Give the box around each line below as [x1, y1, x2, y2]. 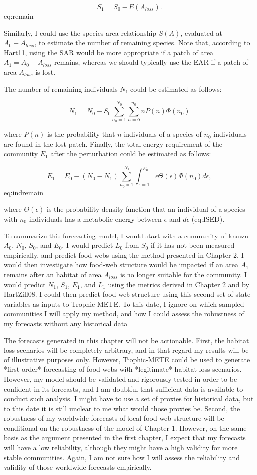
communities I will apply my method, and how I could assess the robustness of [4, 308, 244, 319]
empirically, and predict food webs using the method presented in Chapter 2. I [4, 249, 244, 260]
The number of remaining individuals [4, 83, 118, 94]
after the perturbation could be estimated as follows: [50, 148, 211, 159]
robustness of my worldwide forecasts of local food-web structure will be [4, 413, 224, 423]
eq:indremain [4, 187, 44, 197]
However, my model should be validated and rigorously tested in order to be [4, 373, 237, 384]
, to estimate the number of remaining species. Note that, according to [34, 37, 250, 48]
